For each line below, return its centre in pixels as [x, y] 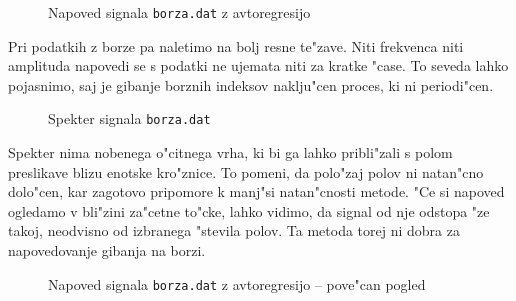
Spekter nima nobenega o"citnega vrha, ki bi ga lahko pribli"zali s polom [230, 152]
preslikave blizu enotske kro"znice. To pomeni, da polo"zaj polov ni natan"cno [246, 171]
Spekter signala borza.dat [129, 118]
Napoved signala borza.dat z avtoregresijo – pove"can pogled [237, 283]
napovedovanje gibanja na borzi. [107, 250]
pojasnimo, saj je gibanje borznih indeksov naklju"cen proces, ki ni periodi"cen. [251, 84]
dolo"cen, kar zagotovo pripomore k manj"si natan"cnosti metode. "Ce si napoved [256, 191]
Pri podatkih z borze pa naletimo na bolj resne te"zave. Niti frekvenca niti [236, 45]
